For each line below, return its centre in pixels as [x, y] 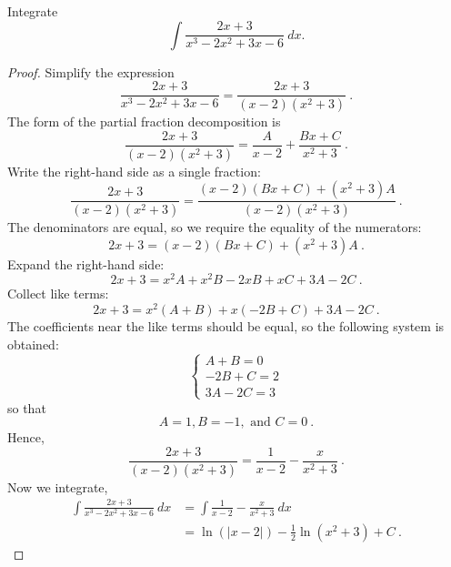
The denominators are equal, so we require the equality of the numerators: [215, 227]
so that [27, 407]
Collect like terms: [58, 294]
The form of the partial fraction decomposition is [144, 121]
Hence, [26, 437]
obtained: [33, 344]
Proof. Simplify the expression [91, 71]
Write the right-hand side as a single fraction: [134, 171]
